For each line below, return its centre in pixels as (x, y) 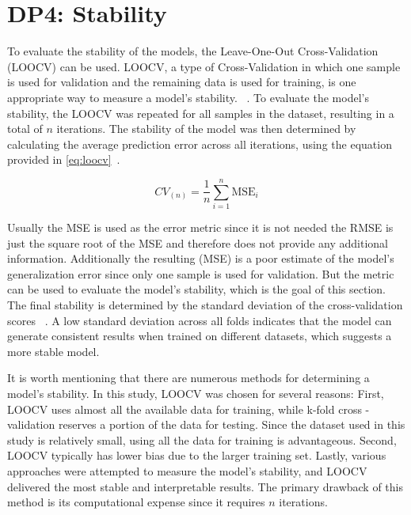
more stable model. (53, 351)
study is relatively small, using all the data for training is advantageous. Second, (202, 439)
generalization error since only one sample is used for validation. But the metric (201, 273)
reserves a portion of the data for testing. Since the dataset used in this (232, 424)
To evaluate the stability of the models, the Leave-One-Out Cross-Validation (193, 51)
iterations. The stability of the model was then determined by (206, 129)
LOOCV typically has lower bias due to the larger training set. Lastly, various (197, 455)
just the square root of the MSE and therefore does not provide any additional (198, 242)
